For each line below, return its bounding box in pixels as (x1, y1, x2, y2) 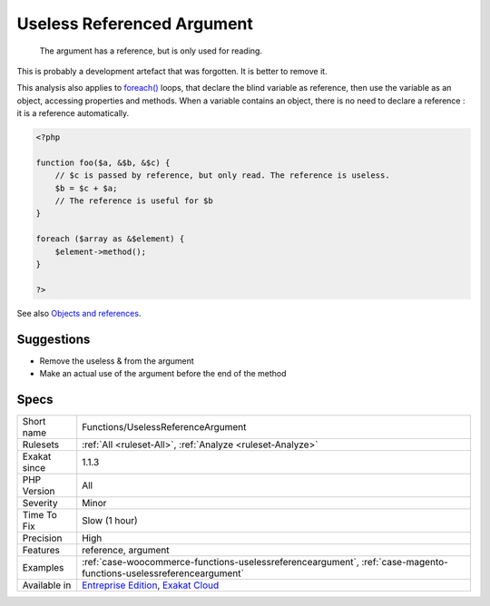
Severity (22, 496, 58, 509)
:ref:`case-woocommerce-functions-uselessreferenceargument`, (82, 555, 359, 568)
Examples (22, 561, 64, 573)
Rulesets (22, 438, 59, 451)
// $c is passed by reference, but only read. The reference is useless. (54, 171, 390, 181)
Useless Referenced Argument (16, 14, 253, 34)
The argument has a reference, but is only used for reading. (39, 45, 263, 56)
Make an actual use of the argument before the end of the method (39, 368, 287, 379)
